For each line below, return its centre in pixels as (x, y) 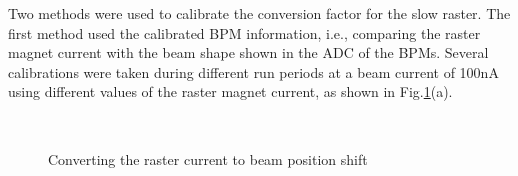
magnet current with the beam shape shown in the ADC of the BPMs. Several (248, 52)
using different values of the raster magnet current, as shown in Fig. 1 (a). (230, 91)
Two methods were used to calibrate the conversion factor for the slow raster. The (259, 13)
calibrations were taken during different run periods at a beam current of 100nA (253, 71)
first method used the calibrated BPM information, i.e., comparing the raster (244, 32)
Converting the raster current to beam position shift (208, 158)
